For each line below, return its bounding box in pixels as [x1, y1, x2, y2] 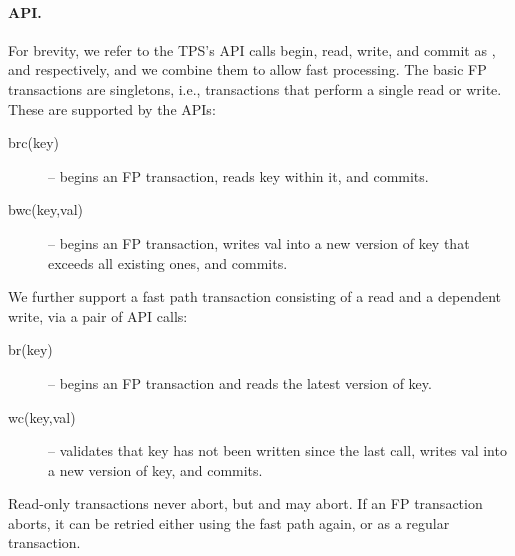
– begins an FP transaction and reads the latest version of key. [48, 372, 432, 393]
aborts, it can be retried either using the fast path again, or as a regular [8, 512, 450, 533]
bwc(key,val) [8, 199, 84, 220]
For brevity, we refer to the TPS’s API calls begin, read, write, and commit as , [8, 39, 496, 60]
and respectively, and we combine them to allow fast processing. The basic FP [8, 59, 487, 80]
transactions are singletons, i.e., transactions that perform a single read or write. [8, 78, 502, 99]
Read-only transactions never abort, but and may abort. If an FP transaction [8, 493, 483, 514]
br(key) [8, 339, 53, 360]
